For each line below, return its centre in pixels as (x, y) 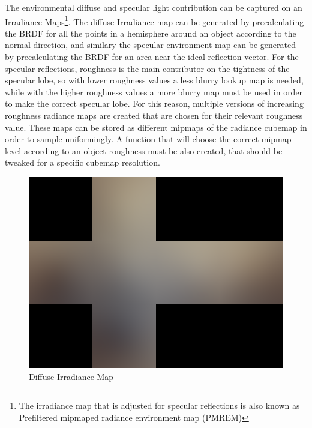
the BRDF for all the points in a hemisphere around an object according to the (151, 33)
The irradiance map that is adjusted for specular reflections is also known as (159, 405)
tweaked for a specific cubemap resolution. (82, 162)
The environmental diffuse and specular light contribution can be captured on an (154, 7)
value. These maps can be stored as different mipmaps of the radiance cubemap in (156, 127)
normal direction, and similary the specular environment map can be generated (150, 45)
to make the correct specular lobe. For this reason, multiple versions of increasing (154, 104)
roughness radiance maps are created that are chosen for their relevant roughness (154, 115)
